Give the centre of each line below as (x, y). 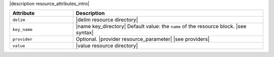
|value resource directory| (107, 46)
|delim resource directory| (107, 20)
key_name (23, 29)
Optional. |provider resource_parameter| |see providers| (143, 39)
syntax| (85, 32)
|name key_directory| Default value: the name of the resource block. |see (161, 26)
